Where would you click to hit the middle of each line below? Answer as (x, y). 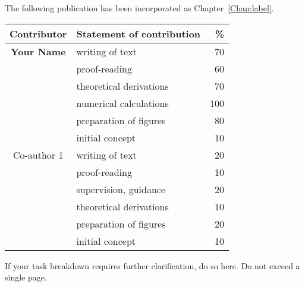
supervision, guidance (121, 189)
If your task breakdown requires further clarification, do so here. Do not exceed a (152, 265)
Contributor (38, 33)
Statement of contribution (139, 33)
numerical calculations (122, 103)
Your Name (38, 51)
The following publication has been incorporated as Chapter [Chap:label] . (139, 8)
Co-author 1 (38, 154)
